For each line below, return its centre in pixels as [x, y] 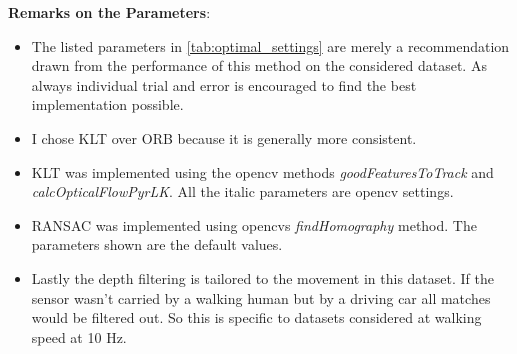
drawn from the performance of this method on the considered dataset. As [259, 65]
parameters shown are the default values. [157, 244]
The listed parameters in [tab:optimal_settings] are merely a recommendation [270, 45]
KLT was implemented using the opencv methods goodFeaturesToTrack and [262, 171]
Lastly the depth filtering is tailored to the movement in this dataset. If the [262, 277]
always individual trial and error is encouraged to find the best [224, 84]
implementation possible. [107, 104]
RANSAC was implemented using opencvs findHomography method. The [254, 224]
